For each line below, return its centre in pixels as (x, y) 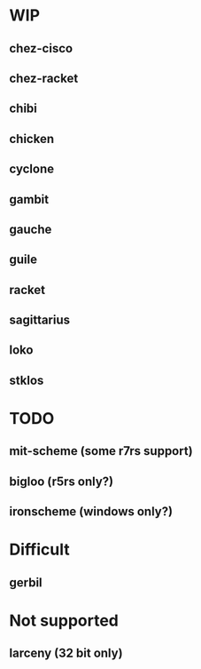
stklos (27, 380)
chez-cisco (41, 48)
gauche (31, 229)
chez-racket (44, 78)
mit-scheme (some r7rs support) (101, 451)
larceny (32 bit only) (66, 653)
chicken (32, 139)
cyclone (32, 169)
